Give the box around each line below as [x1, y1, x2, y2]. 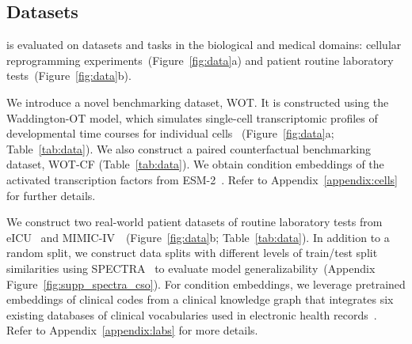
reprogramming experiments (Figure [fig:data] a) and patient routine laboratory [6, 51, 394, 68]
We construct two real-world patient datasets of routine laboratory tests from [6, 214, 383, 230]
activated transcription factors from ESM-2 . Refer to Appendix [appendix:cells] [6, 171, 399, 187]
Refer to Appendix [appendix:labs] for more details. [6, 322, 258, 338]
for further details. [6, 187, 96, 203]
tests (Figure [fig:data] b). [6, 67, 132, 84]
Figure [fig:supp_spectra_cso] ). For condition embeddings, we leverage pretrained [6, 275, 406, 292]
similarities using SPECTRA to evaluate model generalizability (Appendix [6, 259, 376, 276]
